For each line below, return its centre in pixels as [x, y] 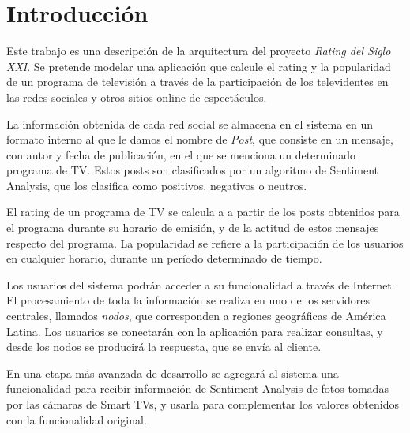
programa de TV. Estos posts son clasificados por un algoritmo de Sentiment [193, 170]
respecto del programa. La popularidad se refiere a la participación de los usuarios [205, 243]
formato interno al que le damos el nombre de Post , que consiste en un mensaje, [200, 139]
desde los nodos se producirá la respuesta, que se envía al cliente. [164, 347]
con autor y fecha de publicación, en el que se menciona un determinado [181, 154]
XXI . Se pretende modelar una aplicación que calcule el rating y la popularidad [199, 66]
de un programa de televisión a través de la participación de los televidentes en [197, 82]
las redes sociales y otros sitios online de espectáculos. [137, 97]
